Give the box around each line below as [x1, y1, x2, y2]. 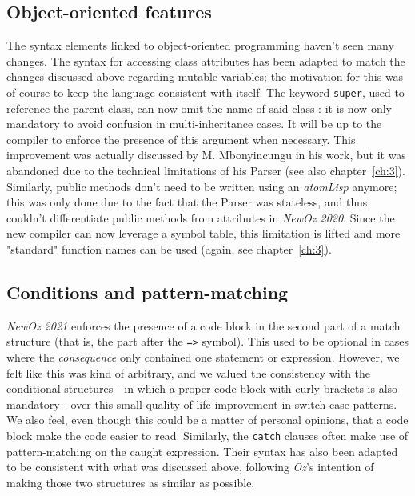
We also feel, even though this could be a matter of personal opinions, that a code [6, 411, 409, 428]
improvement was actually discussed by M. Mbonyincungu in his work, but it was [6, 146, 406, 163]
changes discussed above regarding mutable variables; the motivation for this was [6, 68, 404, 85]
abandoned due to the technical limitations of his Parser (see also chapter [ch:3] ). [6, 162, 405, 179]
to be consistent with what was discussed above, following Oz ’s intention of [6, 458, 374, 475]
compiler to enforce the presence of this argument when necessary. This [6, 130, 356, 147]
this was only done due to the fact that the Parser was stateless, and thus [6, 194, 368, 210]
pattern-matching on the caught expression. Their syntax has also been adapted [6, 442, 398, 459]
